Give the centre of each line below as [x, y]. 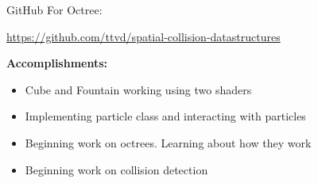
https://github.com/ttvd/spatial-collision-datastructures [143, 36]
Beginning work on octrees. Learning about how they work [168, 142]
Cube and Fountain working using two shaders [138, 89]
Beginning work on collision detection [116, 169]
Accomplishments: [57, 63]
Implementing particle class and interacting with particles [165, 116]
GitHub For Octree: [54, 10]
